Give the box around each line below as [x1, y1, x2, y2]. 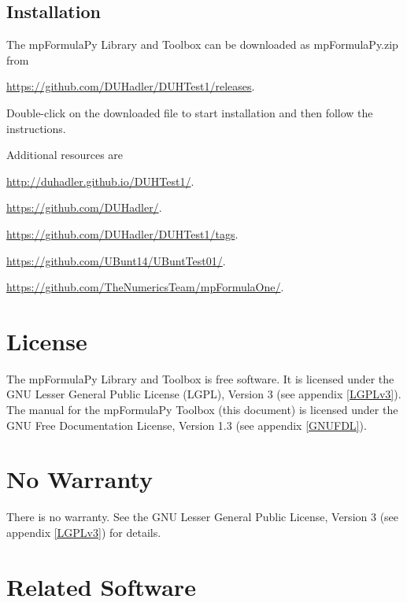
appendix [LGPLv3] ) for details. [6, 523, 161, 540]
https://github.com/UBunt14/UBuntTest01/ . [6, 252, 226, 268]
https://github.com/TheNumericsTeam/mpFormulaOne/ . [6, 279, 284, 295]
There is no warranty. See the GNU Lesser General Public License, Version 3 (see [6, 509, 399, 525]
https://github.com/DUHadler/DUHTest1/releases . [6, 78, 255, 94]
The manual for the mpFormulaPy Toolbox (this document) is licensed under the [6, 401, 398, 418]
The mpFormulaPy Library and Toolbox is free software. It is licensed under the [6, 370, 394, 387]
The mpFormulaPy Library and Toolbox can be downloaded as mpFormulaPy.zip [6, 36, 398, 53]
